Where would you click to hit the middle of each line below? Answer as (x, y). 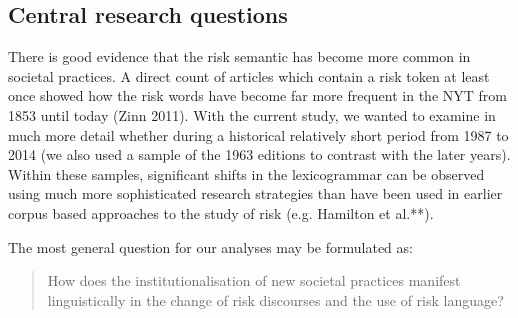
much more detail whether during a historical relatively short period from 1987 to (258, 134)
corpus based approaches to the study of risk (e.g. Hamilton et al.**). (221, 212)
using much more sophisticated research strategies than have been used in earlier (255, 193)
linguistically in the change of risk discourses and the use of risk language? (275, 299)
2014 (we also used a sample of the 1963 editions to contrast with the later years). (259, 154)
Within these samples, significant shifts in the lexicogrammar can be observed (246, 173)
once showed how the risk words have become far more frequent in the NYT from (257, 95)
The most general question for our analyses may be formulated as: (210, 246)
